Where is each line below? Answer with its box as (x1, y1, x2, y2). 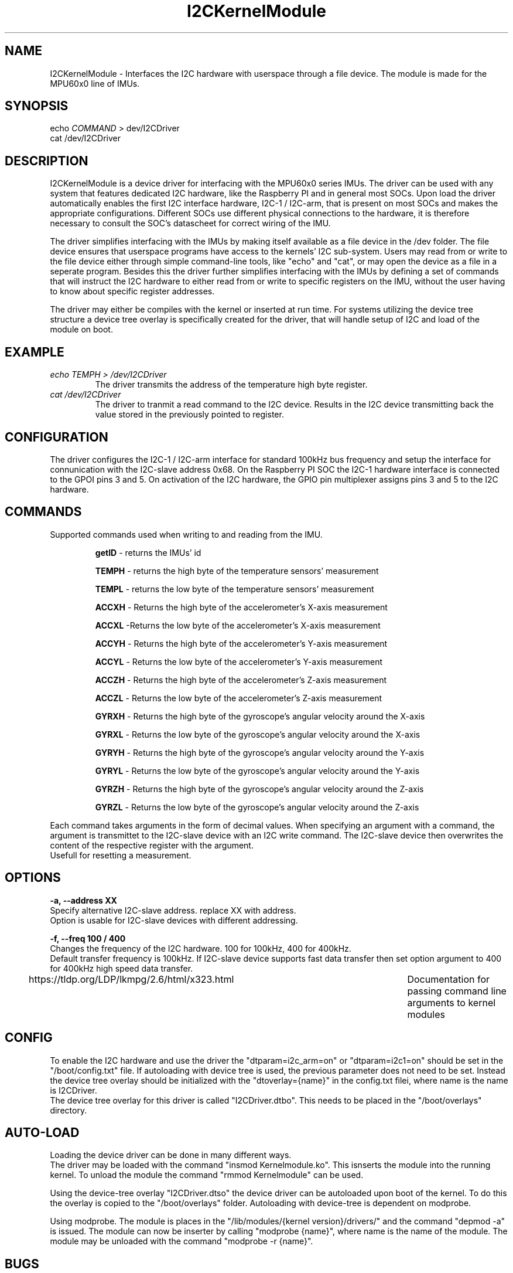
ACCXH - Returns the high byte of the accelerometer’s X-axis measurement (95, 602, 388, 612)
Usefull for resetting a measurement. (50, 850, 191, 860)
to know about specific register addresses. (50, 286, 215, 297)
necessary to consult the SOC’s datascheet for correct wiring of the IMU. (50, 218, 331, 229)
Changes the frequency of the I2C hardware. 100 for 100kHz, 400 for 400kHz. (50, 943, 351, 953)
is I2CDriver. (50, 1085, 97, 1095)
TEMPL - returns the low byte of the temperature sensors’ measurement (95, 583, 374, 594)
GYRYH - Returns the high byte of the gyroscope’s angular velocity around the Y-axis (95, 747, 425, 758)
